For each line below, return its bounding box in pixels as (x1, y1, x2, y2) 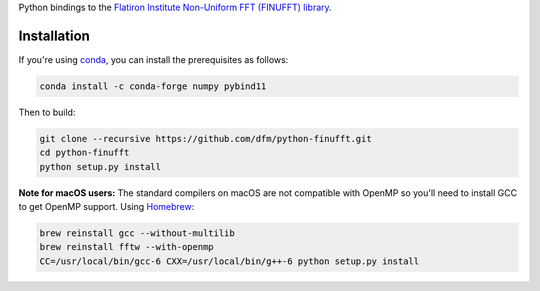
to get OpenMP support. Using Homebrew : (18, 201, 195, 213)
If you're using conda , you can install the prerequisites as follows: (18, 53, 289, 65)
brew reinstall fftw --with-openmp (39, 241, 214, 253)
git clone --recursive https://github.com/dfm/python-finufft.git (39, 133, 372, 144)
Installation (18, 27, 90, 44)
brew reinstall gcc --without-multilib (39, 228, 235, 239)
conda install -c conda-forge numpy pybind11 (39, 80, 267, 92)
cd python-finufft (39, 147, 130, 159)
